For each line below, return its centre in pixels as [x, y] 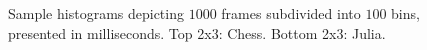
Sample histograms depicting [96, 13]
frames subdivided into [291, 13]
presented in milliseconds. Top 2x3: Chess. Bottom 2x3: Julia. [197, 32]
